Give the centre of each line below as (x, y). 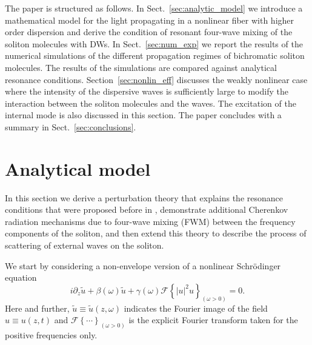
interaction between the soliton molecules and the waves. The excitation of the (151, 103)
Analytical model (78, 168)
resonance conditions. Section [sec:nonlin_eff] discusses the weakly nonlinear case (156, 79)
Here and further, (37, 308)
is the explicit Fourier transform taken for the (213, 320)
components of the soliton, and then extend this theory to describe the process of (156, 233)
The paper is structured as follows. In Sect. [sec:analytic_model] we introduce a (154, 8)
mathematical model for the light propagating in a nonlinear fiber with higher (150, 20)
